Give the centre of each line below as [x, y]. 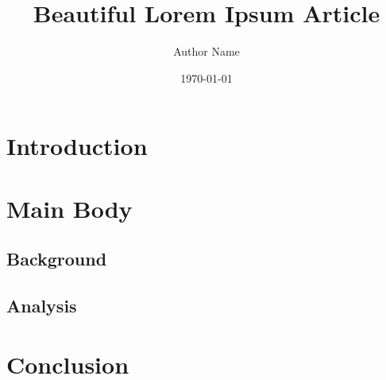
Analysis [42, 306]
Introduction [77, 146]
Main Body [69, 208]
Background [57, 259]
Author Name [207, 51]
